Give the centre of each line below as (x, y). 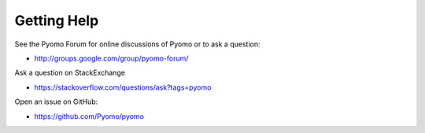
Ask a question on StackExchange (70, 73)
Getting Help (57, 20)
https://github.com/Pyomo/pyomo (89, 116)
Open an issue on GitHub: (56, 102)
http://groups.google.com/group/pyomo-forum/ (111, 58)
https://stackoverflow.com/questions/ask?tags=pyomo (123, 87)
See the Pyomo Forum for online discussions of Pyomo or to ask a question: (137, 44)
